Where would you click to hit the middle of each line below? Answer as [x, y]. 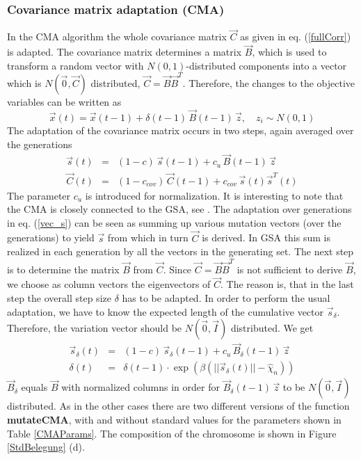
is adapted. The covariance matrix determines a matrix [125, 52]
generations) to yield [51, 237]
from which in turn [148, 237]
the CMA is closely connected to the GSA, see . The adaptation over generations [179, 209]
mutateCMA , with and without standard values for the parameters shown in [174, 420]
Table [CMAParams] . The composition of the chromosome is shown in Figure [172, 433]
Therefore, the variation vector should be [95, 328]
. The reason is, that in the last [287, 284]
